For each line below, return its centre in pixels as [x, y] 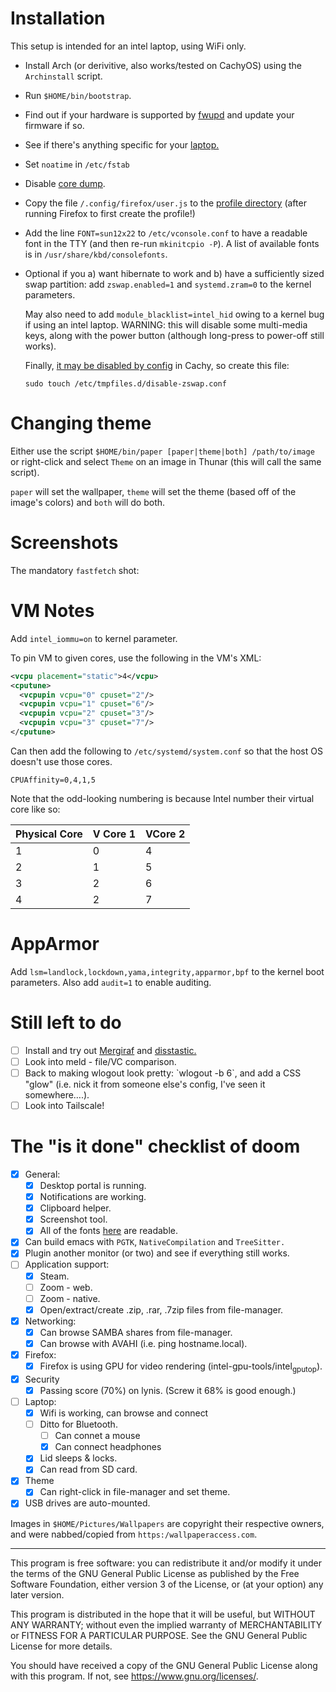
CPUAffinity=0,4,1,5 [53, 780]
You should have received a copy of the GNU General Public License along [164, 1665]
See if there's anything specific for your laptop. [122, 144]
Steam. [54, 1276]
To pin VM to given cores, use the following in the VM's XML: [136, 658]
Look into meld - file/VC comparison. [100, 1061]
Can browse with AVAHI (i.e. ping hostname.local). [143, 1343]
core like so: [35, 809]
